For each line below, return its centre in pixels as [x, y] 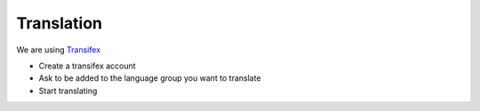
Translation [59, 23]
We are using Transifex [59, 50]
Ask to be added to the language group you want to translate [150, 78]
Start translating [68, 91]
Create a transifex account [88, 66]
